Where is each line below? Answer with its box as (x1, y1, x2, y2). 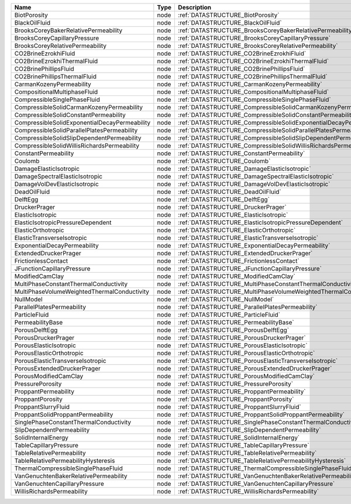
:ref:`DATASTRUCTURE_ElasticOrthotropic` (178, 226, 296, 234)
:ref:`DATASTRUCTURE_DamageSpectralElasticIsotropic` (178, 173, 334, 180)
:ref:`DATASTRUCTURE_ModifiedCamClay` (178, 272, 295, 280)
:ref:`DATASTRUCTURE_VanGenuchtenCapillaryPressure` (178, 480, 335, 488)
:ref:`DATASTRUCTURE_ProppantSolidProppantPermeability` (178, 410, 345, 419)
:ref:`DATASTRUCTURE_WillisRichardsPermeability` (178, 488, 319, 495)
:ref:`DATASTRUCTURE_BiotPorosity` (178, 11, 280, 19)
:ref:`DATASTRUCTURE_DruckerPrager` (178, 203, 287, 211)
